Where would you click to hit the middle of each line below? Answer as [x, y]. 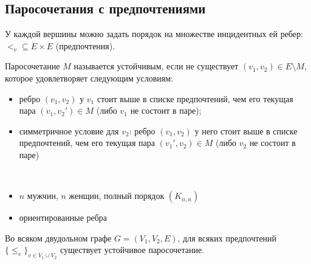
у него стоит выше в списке [246, 130]
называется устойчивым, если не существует [156, 66]
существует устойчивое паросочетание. [132, 250]
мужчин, [43, 196]
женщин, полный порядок [117, 196]
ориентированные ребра [63, 217]
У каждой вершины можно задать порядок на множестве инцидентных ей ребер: [154, 34]
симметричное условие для [69, 130]
